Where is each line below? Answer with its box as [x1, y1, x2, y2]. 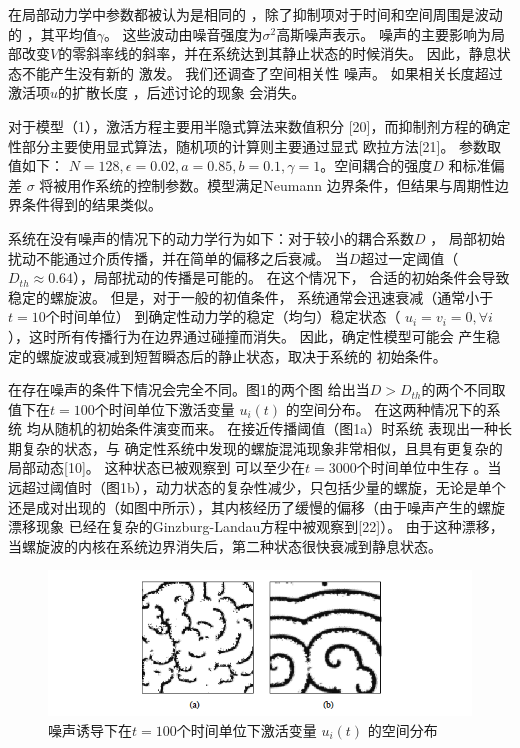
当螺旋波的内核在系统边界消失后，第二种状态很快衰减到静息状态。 [8, 535, 442, 556]
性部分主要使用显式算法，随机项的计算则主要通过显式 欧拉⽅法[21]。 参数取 [8, 135, 502, 156]
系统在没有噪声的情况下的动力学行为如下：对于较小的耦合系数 [8, 227, 414, 248]
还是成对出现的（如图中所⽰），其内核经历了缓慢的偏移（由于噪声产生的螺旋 [8, 496, 505, 517]
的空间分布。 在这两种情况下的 [285, 398, 487, 419]
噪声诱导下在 [48, 719, 132, 740]
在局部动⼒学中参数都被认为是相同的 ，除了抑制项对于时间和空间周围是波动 [8, 4, 503, 24]
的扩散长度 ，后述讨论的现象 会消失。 [58, 82, 306, 103]
